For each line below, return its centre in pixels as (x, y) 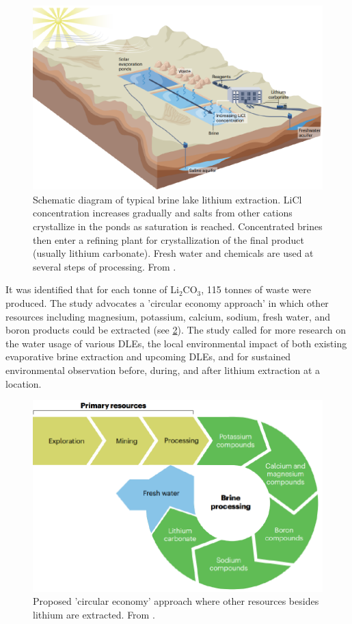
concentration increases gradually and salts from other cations (163, 213)
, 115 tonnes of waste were (256, 289)
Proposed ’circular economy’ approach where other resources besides (176, 601)
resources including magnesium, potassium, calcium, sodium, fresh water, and (168, 316)
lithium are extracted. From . (94, 615)
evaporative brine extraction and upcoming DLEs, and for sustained (148, 357)
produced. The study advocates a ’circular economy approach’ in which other (167, 303)
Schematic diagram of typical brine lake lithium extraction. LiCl (167, 199)
